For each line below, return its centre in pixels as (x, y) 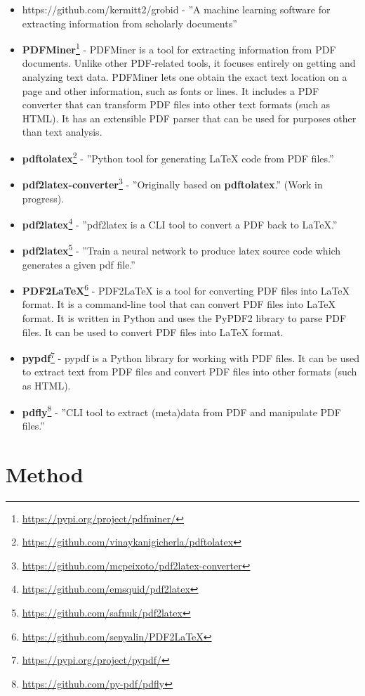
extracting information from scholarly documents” (130, 23)
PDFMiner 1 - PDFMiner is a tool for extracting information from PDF (179, 48)
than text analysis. (62, 132)
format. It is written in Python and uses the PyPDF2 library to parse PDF (184, 318)
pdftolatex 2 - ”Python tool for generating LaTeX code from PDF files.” (178, 157)
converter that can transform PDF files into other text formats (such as (176, 104)
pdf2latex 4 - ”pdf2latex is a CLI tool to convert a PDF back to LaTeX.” (180, 223)
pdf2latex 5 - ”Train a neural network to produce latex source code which (181, 249)
